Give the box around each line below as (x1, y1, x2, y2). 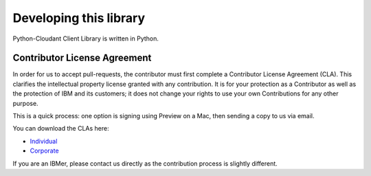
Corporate (30, 146, 59, 155)
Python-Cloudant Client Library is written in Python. (12, 34, 159, 43)
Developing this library (12, 10, 146, 25)
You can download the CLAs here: (12, 124, 109, 133)
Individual (30, 137, 58, 145)
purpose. (12, 99, 38, 107)
